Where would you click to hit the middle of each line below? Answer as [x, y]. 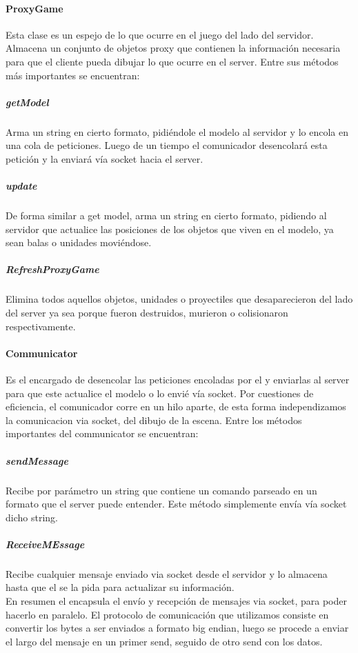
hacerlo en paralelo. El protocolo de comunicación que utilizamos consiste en [167, 614]
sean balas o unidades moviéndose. [79, 242]
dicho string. [32, 517]
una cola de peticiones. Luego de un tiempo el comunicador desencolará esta [167, 145]
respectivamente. [41, 326]
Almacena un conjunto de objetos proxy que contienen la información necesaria [173, 48]
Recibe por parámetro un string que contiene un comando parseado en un [161, 490]
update [21, 186]
